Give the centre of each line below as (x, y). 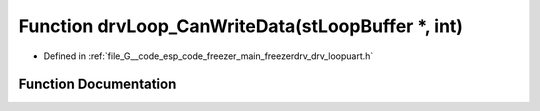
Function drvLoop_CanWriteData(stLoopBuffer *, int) (241, 26)
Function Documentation (97, 84)
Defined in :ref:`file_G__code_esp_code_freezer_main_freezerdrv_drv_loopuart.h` (208, 56)
